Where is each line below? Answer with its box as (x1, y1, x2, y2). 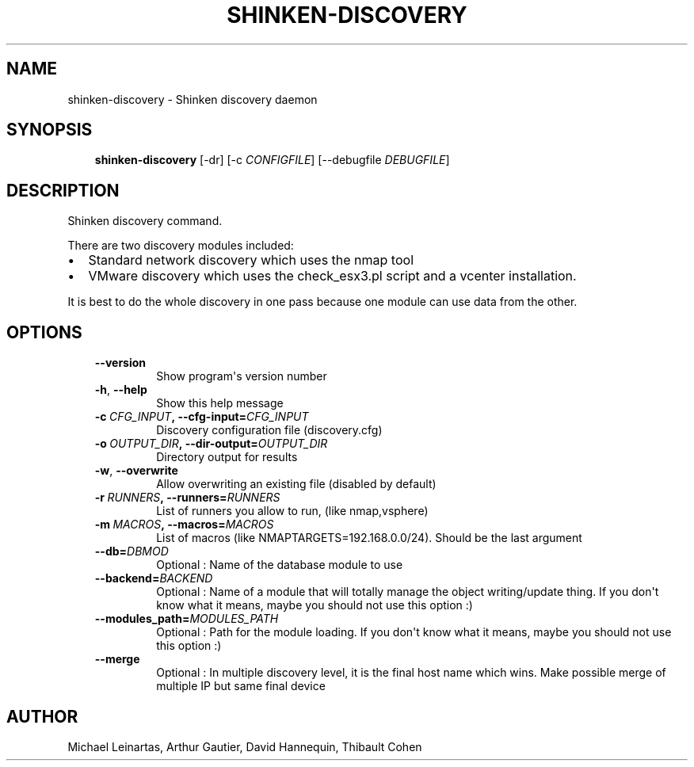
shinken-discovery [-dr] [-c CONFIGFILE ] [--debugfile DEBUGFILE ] (94, 153, 450, 167)
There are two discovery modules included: (67, 238, 294, 253)
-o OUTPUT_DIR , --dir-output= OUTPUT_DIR (94, 437, 328, 451)
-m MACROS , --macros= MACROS (94, 517, 274, 532)
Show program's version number (156, 369, 327, 383)
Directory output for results (156, 450, 298, 464)
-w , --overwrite (94, 464, 178, 478)
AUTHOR (6, 706, 78, 727)
